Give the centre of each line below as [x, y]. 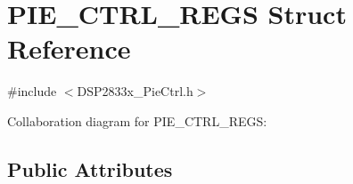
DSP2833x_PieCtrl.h [135, 91]
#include [32, 91]
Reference [69, 48]
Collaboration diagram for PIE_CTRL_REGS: [137, 120]
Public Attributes [90, 168]
